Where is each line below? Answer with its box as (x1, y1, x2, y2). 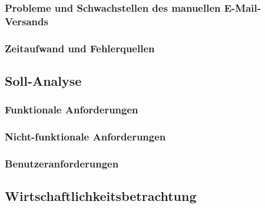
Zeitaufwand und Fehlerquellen (5, 41, 155, 55)
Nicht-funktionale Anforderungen (5, 129, 166, 144)
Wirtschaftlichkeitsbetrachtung (5, 187, 197, 205)
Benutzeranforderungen (5, 156, 119, 170)
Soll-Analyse (5, 72, 82, 89)
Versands (5, 14, 48, 28)
